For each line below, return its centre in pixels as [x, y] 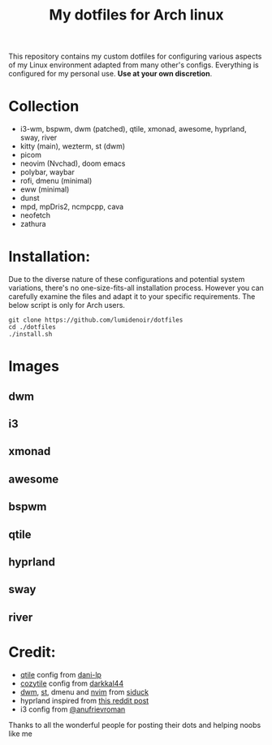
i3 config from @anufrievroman [73, 709]
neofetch [35, 215]
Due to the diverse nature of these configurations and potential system [127, 279]
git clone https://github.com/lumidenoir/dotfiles [96, 320]
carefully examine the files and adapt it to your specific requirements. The [132, 297]
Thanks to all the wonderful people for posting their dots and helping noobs [135, 725]
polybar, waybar [47, 172]
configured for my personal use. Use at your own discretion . [110, 74]
